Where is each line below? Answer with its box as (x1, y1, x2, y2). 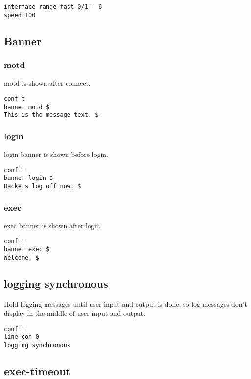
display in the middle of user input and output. (4, 308, 146, 318)
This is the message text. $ (4, 111, 99, 119)
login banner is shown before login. (4, 149, 108, 159)
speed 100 (4, 11, 36, 19)
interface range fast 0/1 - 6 (4, 3, 102, 10)
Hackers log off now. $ (4, 183, 81, 190)
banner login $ (4, 175, 53, 182)
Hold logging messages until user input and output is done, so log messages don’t (4, 298, 247, 309)
